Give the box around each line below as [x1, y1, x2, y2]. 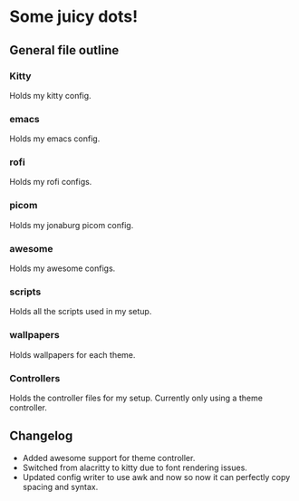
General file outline [9, 43, 120, 58]
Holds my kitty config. [9, 90, 92, 101]
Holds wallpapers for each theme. [9, 349, 136, 360]
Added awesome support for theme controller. [22, 452, 196, 463]
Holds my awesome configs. [9, 263, 116, 274]
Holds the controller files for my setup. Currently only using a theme [9, 392, 263, 403]
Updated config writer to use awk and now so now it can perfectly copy [22, 471, 291, 482]
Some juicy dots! [9, 6, 139, 27]
